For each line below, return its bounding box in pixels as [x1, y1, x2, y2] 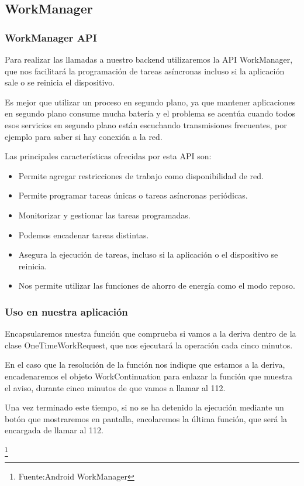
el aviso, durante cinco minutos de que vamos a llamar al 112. [5, 381, 226, 393]
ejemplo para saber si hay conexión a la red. [5, 130, 163, 142]
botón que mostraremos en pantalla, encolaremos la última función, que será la [5, 412, 288, 425]
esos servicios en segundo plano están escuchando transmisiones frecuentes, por [5, 118, 287, 131]
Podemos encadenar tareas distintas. [18, 228, 149, 241]
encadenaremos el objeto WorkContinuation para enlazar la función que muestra [5, 369, 292, 382]
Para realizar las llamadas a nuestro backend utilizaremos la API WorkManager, [5, 53, 293, 65]
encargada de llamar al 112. [5, 424, 103, 436]
